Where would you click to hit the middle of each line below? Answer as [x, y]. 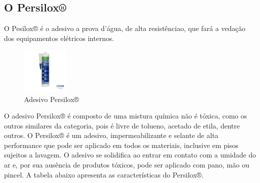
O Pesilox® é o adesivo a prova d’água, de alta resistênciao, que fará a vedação [125, 28]
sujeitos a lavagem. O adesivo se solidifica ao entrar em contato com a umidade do [130, 155]
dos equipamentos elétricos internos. [59, 38]
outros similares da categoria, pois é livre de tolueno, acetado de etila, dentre [122, 125]
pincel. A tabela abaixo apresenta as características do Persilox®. [104, 174]
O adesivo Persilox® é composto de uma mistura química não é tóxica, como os [125, 116]
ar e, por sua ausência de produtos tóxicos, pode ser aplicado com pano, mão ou [127, 165]
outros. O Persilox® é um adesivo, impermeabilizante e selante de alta [111, 135]
